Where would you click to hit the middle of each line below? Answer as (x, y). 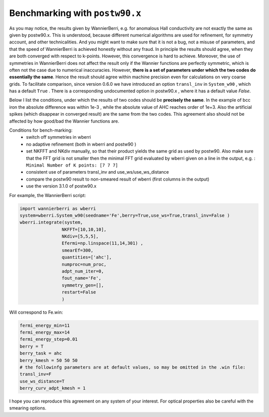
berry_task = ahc (41, 353)
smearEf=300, (77, 250)
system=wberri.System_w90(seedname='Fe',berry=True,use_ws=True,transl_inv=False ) (125, 215)
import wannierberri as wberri (58, 208)
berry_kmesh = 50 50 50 (49, 360)
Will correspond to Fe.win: (36, 312)
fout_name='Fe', (81, 278)
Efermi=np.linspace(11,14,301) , (102, 243)
